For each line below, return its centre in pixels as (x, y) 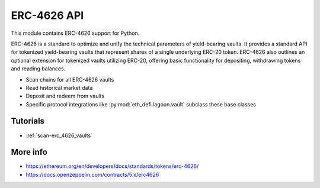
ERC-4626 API (47, 15)
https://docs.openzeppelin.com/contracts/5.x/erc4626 (92, 174)
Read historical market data (59, 87)
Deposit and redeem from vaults (65, 96)
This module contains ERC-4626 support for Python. (75, 33)
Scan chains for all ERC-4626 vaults (70, 79)
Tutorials (28, 121)
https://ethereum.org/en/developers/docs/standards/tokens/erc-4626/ (112, 166)
